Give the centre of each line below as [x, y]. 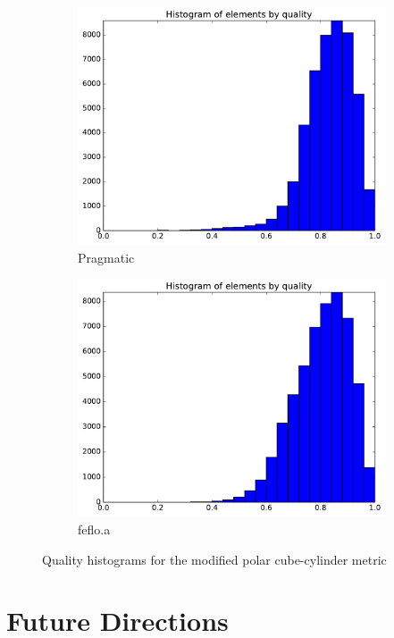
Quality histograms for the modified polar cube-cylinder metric [214, 559]
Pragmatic [106, 257]
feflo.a [94, 529]
